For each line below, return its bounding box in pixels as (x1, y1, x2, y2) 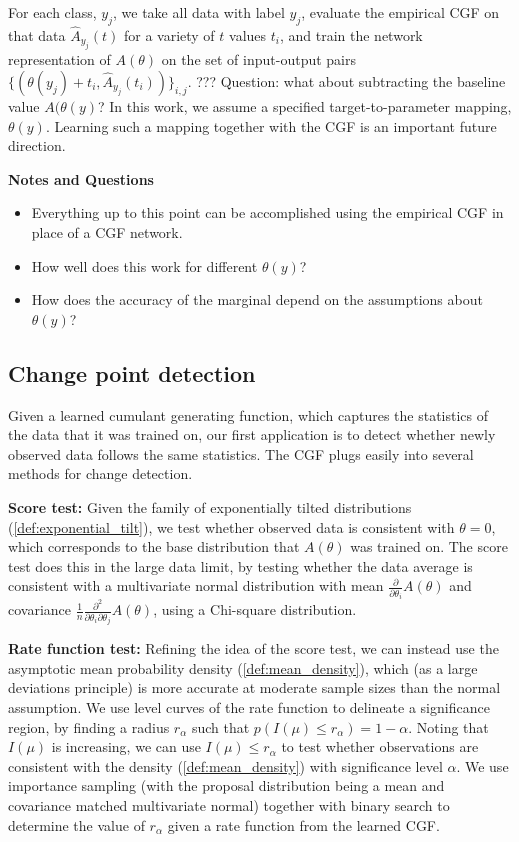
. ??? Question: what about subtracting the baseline (187, 71, 506, 92)
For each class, (8, 2, 97, 22)
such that (191, 716, 250, 737)
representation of (8, 49, 111, 70)
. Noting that (408, 716, 489, 737)
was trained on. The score (350, 536, 508, 557)
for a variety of (123, 25, 215, 46)
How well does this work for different (31, 255, 258, 276)
